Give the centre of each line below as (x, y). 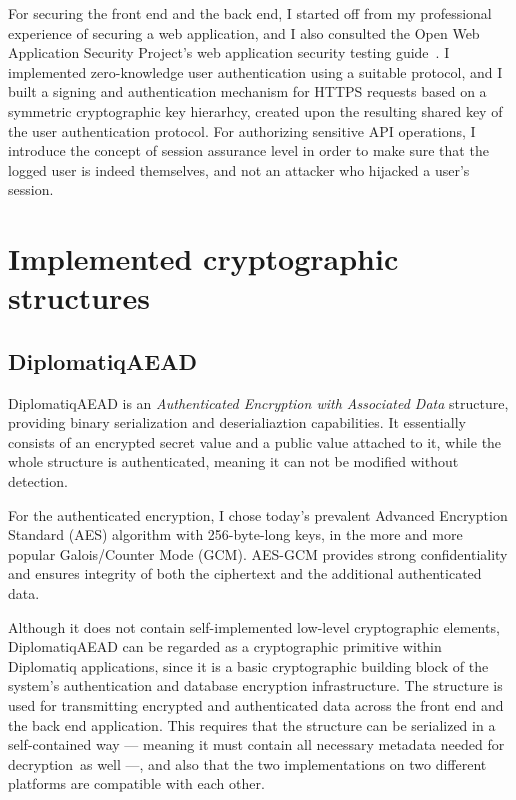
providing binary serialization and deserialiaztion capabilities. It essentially (237, 422)
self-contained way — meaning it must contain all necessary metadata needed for (256, 744)
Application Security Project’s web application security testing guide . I (229, 52)
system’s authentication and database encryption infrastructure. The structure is (255, 685)
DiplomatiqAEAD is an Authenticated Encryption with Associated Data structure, (258, 402)
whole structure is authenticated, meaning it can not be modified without (233, 461)
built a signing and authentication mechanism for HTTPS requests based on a (247, 91)
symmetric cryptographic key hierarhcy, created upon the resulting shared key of (255, 110)
